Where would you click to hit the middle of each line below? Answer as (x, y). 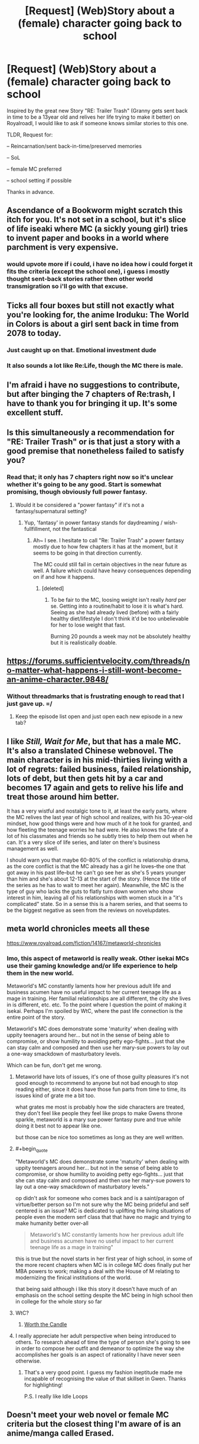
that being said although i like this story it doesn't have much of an (96, 1289)
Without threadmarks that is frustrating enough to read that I (96, 696)
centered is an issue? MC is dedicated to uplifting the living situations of (103, 1210)
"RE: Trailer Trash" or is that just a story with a (94, 442)
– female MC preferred (34, 169)
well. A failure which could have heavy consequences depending (112, 571)
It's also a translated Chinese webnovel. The (90, 750)
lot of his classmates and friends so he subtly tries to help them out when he (99, 836)
